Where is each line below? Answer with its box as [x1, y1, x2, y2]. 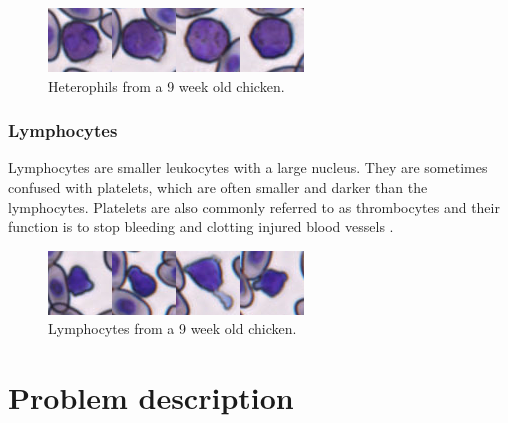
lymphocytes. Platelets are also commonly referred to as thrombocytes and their [8, 196, 500, 217]
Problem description [8, 377, 294, 418]
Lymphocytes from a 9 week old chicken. [48, 318, 297, 339]
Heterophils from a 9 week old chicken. [48, 75, 285, 96]
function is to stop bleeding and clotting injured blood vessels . [8, 216, 394, 237]
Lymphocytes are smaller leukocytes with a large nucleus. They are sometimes [8, 157, 488, 178]
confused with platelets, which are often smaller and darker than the [8, 177, 428, 197]
